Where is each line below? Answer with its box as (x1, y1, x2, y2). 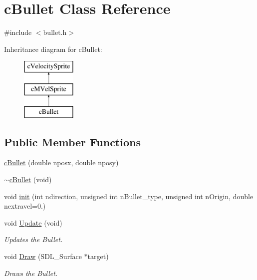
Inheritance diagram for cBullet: (4, 43, 102, 54)
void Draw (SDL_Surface (4, 251, 82, 262)
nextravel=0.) (4, 201, 46, 211)
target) (87, 251, 109, 262)
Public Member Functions (4, 134, 141, 149)
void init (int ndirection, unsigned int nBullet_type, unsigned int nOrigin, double (4, 191, 254, 201)
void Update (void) (4, 217, 62, 228)
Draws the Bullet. (4, 268, 58, 278)
